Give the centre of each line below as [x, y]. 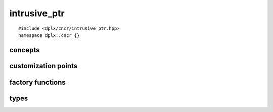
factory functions [37, 82]
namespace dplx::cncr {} [49, 35]
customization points [43, 66]
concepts [25, 50]
